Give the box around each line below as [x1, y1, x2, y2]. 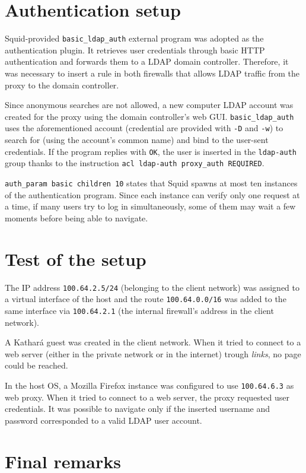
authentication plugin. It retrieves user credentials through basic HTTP [5, 43, 265, 56]
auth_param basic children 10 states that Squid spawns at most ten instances [5, 176, 298, 189]
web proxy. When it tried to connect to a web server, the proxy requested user [5, 391, 289, 403]
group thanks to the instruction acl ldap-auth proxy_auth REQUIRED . [5, 157, 264, 169]
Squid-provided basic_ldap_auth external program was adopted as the [5, 32, 264, 45]
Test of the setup [5, 246, 146, 271]
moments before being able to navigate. [5, 211, 148, 224]
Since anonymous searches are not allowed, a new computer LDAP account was [5, 99, 294, 111]
